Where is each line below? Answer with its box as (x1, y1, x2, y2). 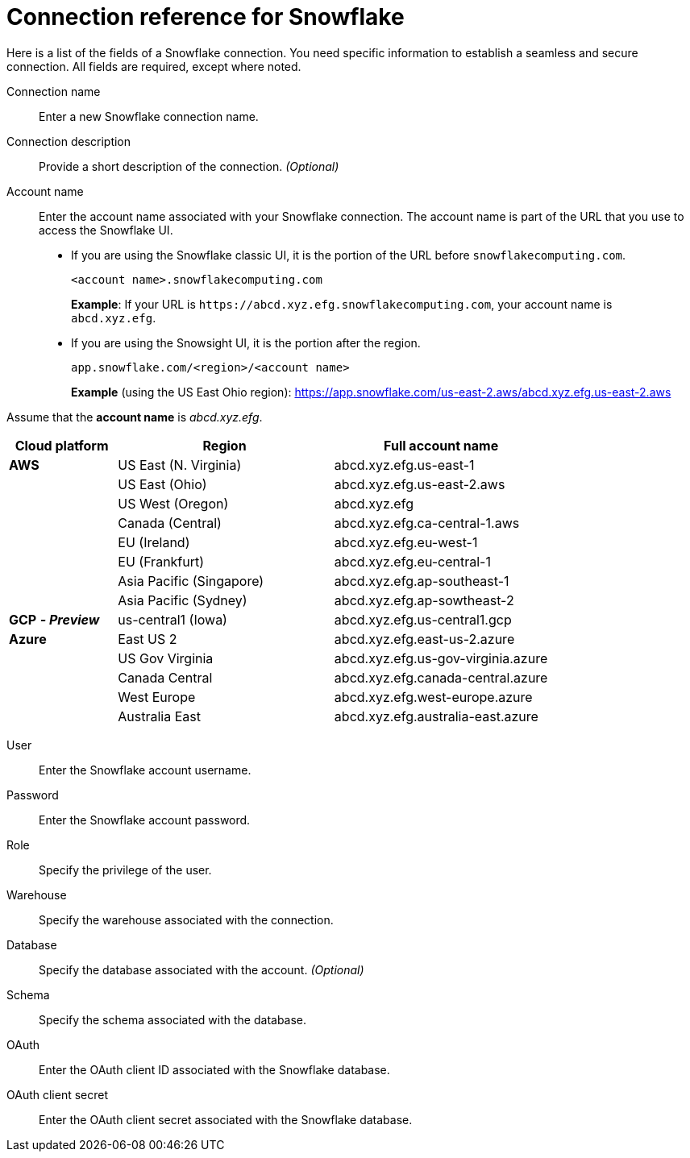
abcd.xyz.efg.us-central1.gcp (334, 611, 512, 628)
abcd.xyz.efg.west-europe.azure (334, 688, 533, 705)
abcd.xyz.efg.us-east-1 (334, 456, 475, 473)
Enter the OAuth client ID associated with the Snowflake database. (39, 1062, 390, 1077)
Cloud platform (15, 437, 109, 454)
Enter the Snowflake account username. (39, 762, 251, 777)
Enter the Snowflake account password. (39, 812, 251, 827)
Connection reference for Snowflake (6, 3, 405, 31)
